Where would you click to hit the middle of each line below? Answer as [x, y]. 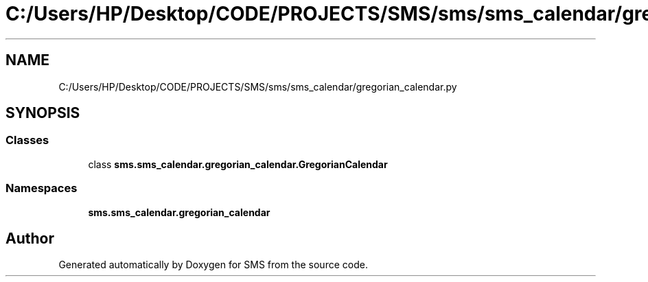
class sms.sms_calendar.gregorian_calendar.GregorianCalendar [238, 164]
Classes [27, 140]
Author [30, 238]
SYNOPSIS [43, 113]
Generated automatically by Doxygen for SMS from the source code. [213, 265]
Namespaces [42, 188]
